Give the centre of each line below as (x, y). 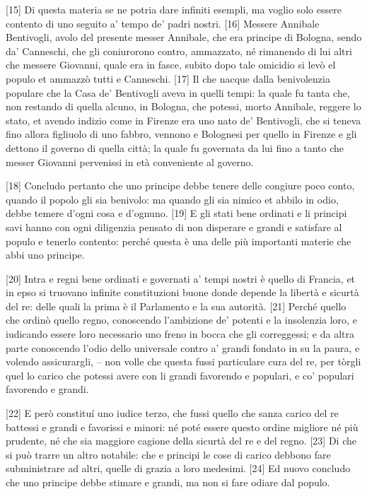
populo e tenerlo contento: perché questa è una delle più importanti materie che (179, 241)
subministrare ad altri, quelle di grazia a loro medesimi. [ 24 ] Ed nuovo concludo (178, 468)
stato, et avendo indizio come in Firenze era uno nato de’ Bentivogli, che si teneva (183, 120)
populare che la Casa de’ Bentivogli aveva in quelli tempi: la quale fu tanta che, (178, 92)
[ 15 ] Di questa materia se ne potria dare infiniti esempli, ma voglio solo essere (174, 9)
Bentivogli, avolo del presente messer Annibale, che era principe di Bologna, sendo (184, 37)
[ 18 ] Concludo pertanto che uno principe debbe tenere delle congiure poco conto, (180, 186)
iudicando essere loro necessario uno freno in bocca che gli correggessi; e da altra (180, 334)
